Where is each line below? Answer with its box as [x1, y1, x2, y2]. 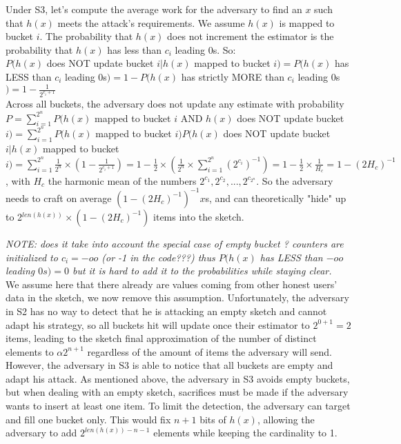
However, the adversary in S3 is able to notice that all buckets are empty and [6, 358, 333, 372]
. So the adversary [256, 173, 333, 188]
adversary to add [6, 425, 77, 440]
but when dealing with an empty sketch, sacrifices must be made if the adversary [6, 385, 349, 399]
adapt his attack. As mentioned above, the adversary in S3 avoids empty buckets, [6, 371, 350, 385]
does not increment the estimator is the [167, 29, 334, 43]
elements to [6, 344, 54, 359]
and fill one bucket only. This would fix [6, 412, 171, 426]
